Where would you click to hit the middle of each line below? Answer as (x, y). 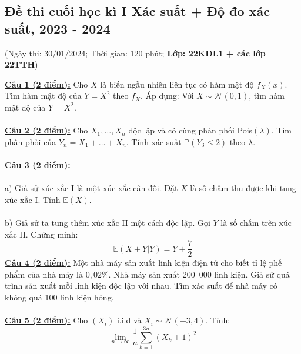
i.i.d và (129, 320)
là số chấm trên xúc (256, 222)
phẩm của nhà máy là (44, 274)
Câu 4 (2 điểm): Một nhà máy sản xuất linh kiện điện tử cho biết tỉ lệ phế (143, 263)
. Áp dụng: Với (167, 96)
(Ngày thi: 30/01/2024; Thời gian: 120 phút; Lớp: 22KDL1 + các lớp (135, 53)
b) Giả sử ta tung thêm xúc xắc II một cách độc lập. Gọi (108, 222)
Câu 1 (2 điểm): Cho (46, 84)
